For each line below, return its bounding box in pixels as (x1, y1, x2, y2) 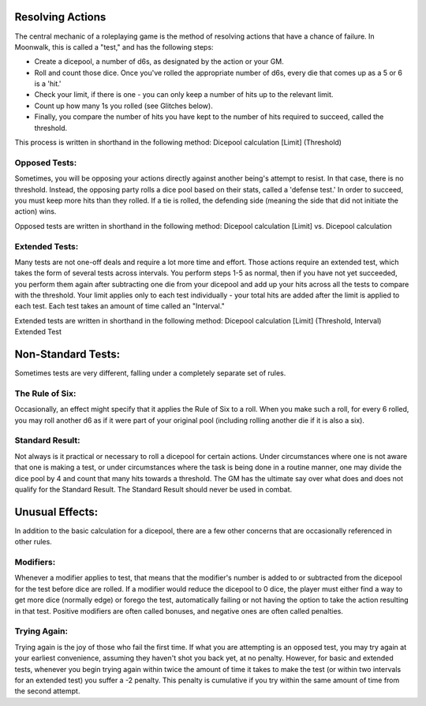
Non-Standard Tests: (14, 348, 121, 361)
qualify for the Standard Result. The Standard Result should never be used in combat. (14, 484, 293, 494)
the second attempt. (14, 686, 80, 696)
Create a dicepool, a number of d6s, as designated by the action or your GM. (34, 57, 284, 66)
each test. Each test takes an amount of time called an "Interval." (14, 301, 225, 311)
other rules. (14, 537, 53, 547)
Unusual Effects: (14, 505, 99, 518)
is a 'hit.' (34, 79, 62, 88)
